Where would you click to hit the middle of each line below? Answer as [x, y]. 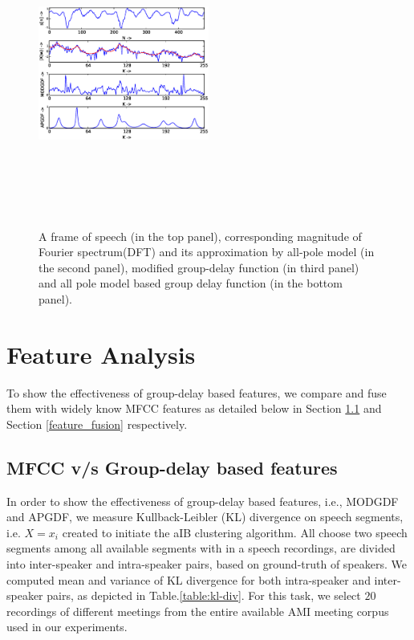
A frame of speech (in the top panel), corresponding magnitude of [200, 236]
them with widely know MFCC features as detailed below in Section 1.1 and [194, 408]
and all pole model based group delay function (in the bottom [191, 283]
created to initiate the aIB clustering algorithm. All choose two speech [235, 532]
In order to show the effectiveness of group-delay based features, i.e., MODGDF [203, 501]
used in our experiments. [67, 627]
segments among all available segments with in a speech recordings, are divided [201, 548]
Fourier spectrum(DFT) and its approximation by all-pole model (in [207, 252]
